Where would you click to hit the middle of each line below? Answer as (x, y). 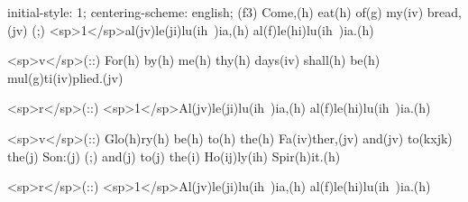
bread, (444, 12)
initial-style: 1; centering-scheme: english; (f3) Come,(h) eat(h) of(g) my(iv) (216, 12)
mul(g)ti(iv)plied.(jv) (65, 77)
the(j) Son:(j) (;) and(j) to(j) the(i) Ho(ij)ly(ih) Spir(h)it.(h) (174, 156)
